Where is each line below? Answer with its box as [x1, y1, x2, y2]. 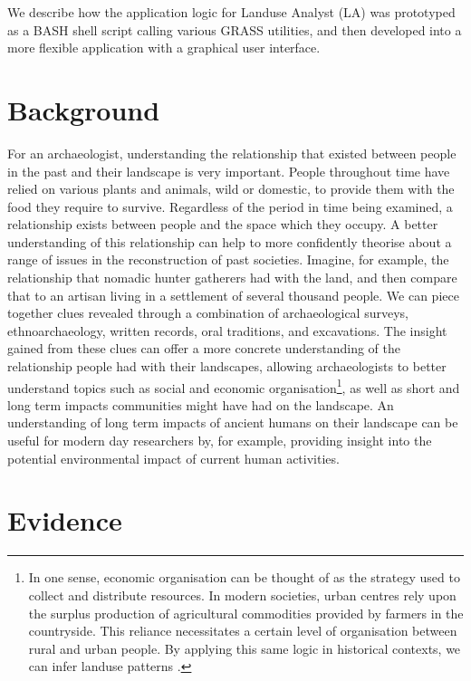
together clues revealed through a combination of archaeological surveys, [7, 303, 409, 322]
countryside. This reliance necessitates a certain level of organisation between [28, 621, 457, 640]
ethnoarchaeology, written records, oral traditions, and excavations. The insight [7, 321, 447, 340]
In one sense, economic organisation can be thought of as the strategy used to [28, 568, 460, 587]
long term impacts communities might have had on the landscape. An [7, 395, 394, 414]
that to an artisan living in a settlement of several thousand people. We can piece [7, 285, 459, 304]
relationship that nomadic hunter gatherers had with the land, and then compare [7, 268, 457, 287]
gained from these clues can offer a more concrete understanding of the [7, 339, 400, 358]
